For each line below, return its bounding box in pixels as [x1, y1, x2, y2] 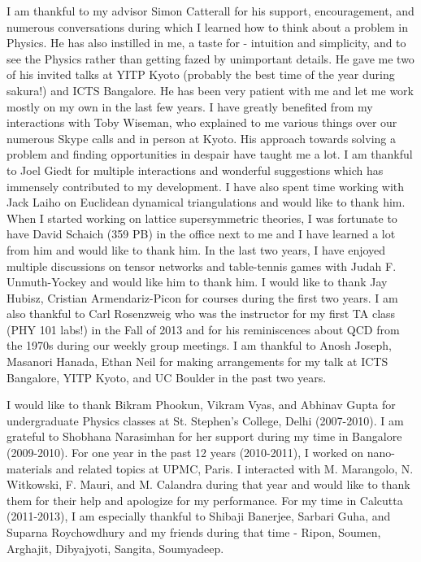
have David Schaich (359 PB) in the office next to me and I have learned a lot [7, 225, 396, 242]
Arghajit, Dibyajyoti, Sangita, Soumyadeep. [7, 539, 224, 556]
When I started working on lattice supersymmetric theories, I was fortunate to [7, 209, 397, 226]
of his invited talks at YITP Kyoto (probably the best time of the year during [7, 66, 395, 83]
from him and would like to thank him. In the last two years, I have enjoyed [7, 241, 386, 258]
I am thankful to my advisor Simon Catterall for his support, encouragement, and [7, 2, 414, 19]
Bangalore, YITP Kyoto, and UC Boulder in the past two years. [7, 368, 327, 386]
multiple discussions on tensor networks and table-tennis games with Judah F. [7, 257, 397, 274]
